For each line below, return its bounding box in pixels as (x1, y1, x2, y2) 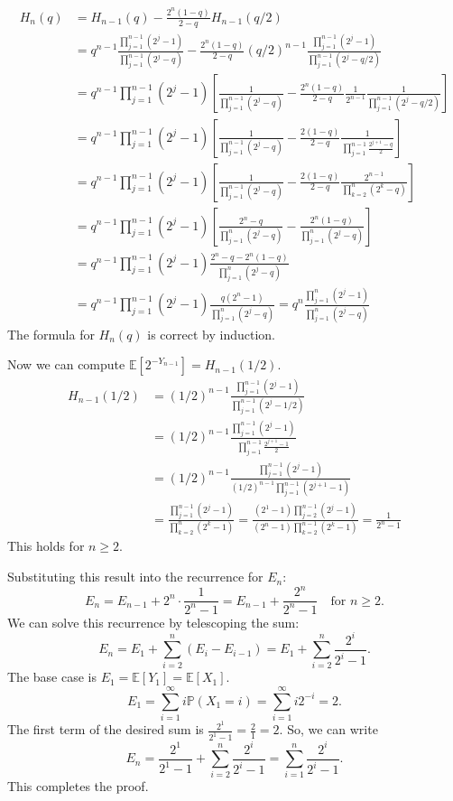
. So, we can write (279, 720, 378, 739)
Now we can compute (7, 355, 125, 374)
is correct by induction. (147, 324, 276, 343)
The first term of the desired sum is (7, 720, 204, 739)
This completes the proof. (7, 777, 149, 796)
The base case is (7, 667, 97, 686)
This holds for (7, 536, 85, 555)
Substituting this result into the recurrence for (7, 567, 263, 586)
